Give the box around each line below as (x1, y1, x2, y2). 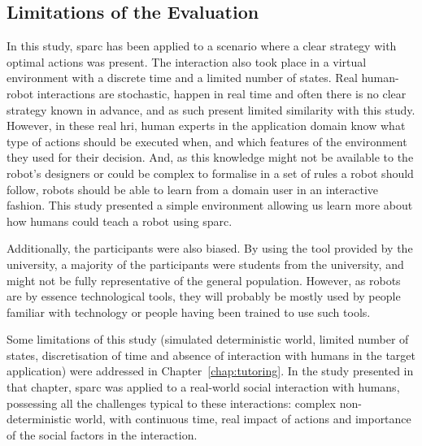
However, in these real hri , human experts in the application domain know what (7, 117, 406, 134)
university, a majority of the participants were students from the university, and (7, 255, 404, 272)
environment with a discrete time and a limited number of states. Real (7, 69, 358, 86)
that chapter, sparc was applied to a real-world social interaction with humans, (7, 379, 400, 396)
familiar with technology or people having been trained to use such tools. (7, 303, 371, 320)
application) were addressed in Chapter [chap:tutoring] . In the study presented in (7, 362, 414, 379)
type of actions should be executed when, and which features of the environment (7, 132, 407, 149)
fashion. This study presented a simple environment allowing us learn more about (7, 197, 413, 214)
